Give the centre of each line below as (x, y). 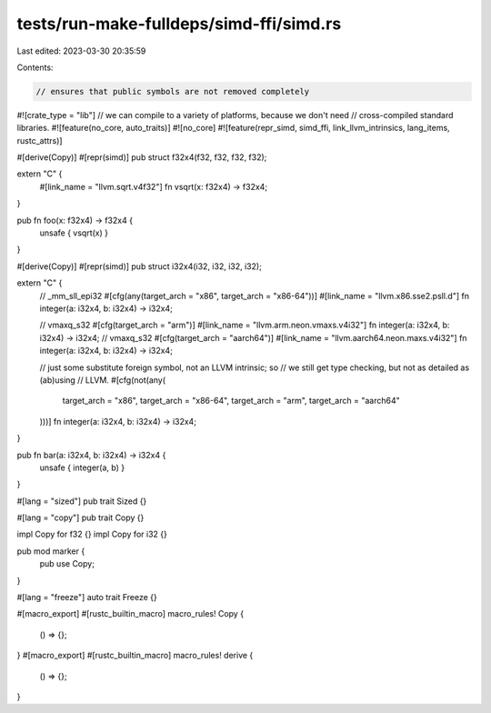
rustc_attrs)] (40, 140)
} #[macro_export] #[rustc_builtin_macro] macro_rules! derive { (135, 656)
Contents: (35, 67)
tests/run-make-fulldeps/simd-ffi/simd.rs (179, 24)
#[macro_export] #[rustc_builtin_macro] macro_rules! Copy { (130, 614)
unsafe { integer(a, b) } (82, 467)
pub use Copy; (67, 564)
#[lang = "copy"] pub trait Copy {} (80, 517)
